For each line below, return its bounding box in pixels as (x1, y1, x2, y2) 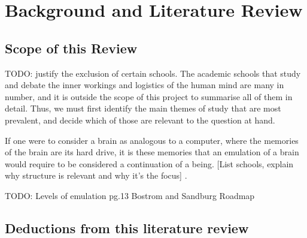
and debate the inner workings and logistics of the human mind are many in (5, 79, 284, 91)
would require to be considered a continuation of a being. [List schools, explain (5, 157, 294, 170)
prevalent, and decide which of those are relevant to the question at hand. (5, 113, 275, 126)
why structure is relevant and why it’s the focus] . (5, 169, 187, 182)
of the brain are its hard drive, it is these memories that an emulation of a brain (5, 146, 299, 158)
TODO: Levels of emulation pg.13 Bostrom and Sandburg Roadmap (5, 189, 255, 201)
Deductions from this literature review (5, 218, 249, 237)
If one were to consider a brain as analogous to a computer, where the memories (5, 134, 299, 146)
